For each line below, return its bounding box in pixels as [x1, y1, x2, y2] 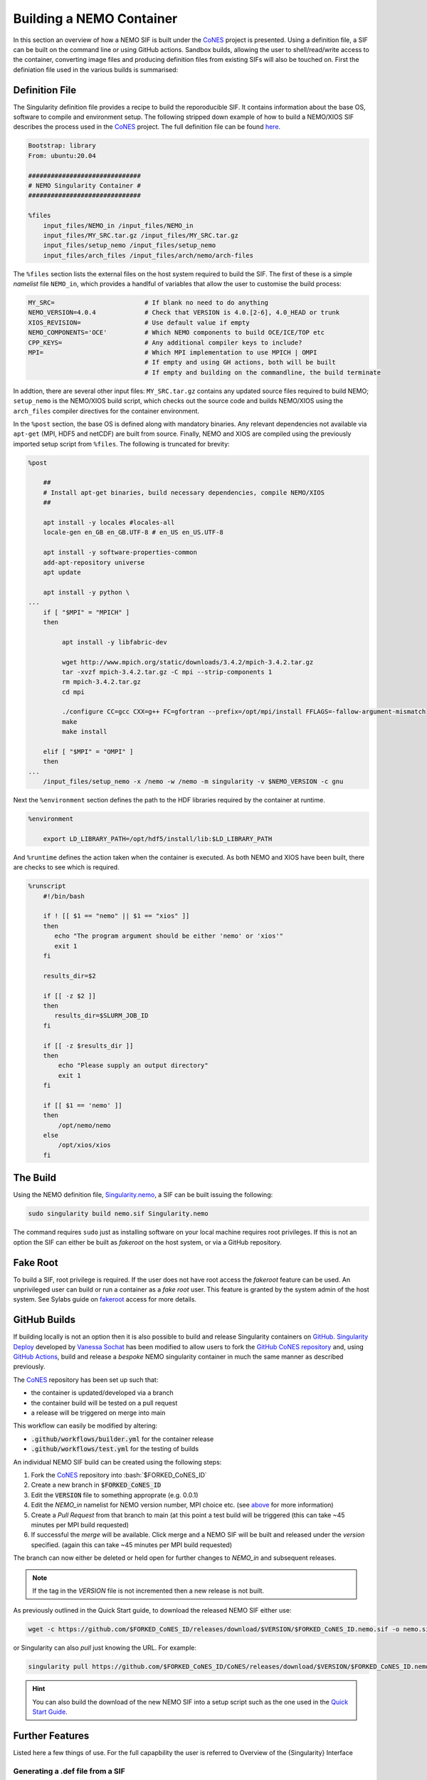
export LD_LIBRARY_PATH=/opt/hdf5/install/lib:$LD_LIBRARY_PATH [43, 834, 273, 843]
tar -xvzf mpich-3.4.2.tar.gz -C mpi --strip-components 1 [61, 668, 273, 676]
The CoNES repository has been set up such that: [13, 1375, 159, 1384]
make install [61, 728, 107, 736]
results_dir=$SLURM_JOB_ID [54, 1012, 149, 1020]
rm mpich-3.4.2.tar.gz [61, 678, 142, 686]
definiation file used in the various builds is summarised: [13, 65, 179, 74]
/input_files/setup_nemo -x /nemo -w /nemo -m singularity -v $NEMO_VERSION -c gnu [43, 778, 344, 786]
